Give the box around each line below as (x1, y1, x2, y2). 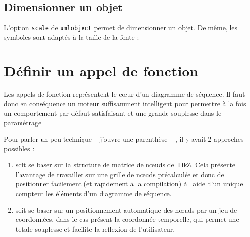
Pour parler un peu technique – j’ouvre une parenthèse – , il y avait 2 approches (4, 133, 244, 144)
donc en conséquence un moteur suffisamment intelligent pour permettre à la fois (4, 98, 246, 109)
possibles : (4, 143, 35, 153)
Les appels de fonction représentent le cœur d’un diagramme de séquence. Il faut (4, 89, 245, 99)
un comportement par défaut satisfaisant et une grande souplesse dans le (4, 108, 222, 118)
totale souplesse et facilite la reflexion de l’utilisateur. (15, 223, 175, 234)
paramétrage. (4, 117, 43, 128)
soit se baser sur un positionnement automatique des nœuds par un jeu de (15, 204, 237, 215)
